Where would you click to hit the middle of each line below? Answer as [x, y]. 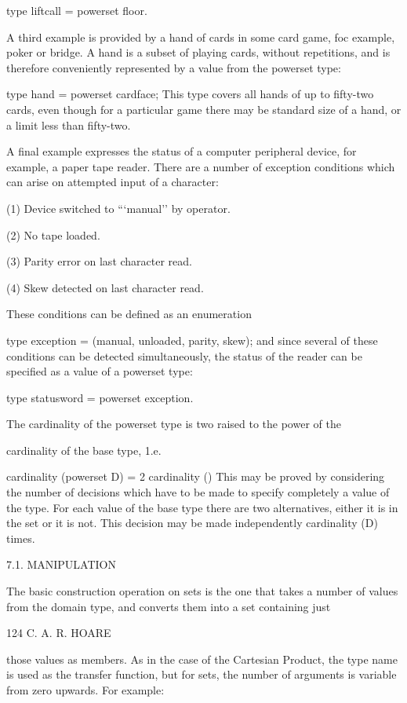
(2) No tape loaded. [53, 234]
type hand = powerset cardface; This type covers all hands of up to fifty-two [190, 94]
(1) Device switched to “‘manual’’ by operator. [118, 208]
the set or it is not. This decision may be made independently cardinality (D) [192, 523]
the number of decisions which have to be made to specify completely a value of [198, 492]
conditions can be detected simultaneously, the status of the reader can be [184, 355]
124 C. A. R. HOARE [59, 633]
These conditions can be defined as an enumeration [129, 314]
